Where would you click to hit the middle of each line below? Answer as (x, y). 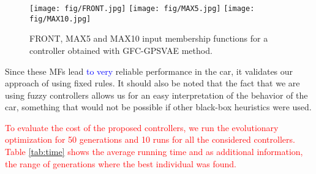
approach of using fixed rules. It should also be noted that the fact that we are (152, 83)
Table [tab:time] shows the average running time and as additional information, (154, 152)
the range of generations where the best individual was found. (121, 163)
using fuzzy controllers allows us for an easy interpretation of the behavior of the (156, 95)
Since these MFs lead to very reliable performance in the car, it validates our (149, 71)
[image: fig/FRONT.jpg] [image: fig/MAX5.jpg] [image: (142, 9)
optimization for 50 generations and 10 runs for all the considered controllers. (150, 139)
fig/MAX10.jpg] (60, 19)
